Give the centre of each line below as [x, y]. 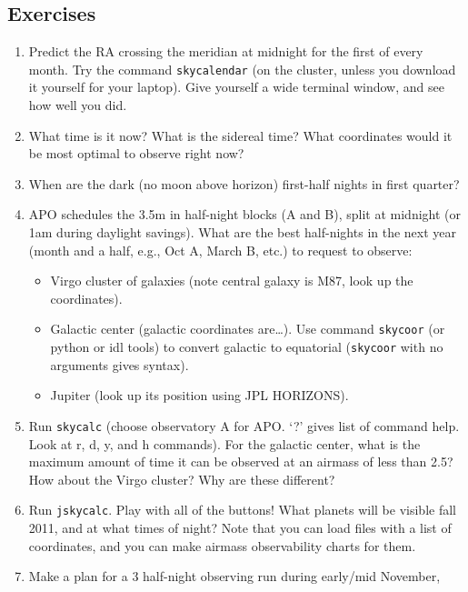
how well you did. [78, 105]
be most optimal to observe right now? [136, 153]
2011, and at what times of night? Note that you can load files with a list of [240, 527]
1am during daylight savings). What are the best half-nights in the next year [243, 232]
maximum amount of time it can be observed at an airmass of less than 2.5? [241, 462]
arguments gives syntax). [119, 364]
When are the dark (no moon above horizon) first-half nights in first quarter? [244, 183]
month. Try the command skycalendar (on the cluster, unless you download [242, 69]
